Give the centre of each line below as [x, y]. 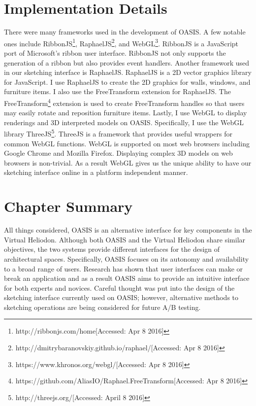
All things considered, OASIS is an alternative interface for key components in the [128, 230]
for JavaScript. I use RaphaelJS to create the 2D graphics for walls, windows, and [127, 82]
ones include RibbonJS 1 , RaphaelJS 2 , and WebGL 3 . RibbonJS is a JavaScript [121, 42]
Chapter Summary [68, 206]
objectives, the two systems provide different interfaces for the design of [112, 249]
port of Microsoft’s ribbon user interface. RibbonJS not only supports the [115, 52]
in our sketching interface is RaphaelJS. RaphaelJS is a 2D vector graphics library [128, 72]
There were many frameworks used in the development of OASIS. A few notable [125, 32]
